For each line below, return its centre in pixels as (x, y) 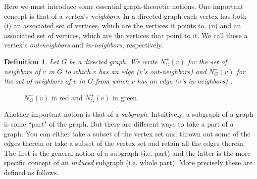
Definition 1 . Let (31, 61)
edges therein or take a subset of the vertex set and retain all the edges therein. (125, 143)
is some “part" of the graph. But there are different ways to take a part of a (119, 123)
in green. (126, 97)
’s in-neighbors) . (207, 81)
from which (112, 81)
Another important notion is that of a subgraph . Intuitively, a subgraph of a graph (129, 114)
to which (78, 71)
